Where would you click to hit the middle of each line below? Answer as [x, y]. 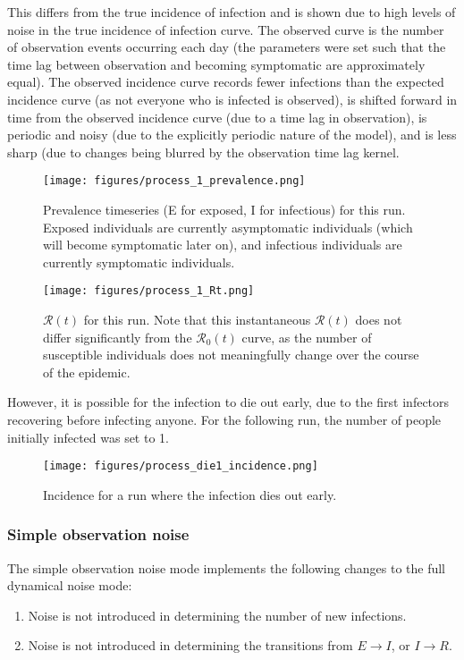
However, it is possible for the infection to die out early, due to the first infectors [228, 402]
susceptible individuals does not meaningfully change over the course [231, 355]
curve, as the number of [307, 337]
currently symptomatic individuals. [139, 262]
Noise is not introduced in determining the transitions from [190, 645]
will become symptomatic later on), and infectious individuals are [223, 245]
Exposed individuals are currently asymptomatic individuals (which [228, 227]
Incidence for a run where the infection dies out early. [190, 494]
